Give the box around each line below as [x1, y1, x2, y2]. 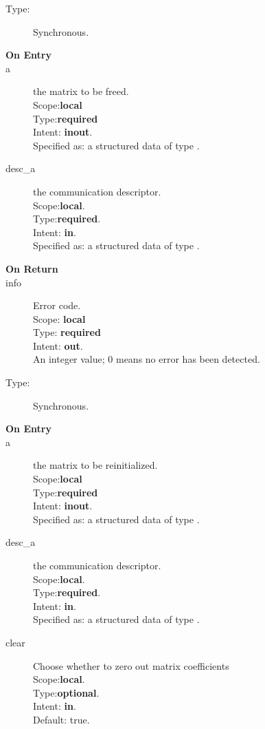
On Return [5, 261, 58, 275]
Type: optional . [33, 685, 100, 699]
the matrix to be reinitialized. [33, 458, 158, 472]
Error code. [33, 298, 81, 313]
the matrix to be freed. [33, 84, 129, 98]
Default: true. [33, 712, 90, 726]
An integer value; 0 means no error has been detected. [33, 352, 260, 366]
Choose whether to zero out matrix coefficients [33, 658, 229, 673]
